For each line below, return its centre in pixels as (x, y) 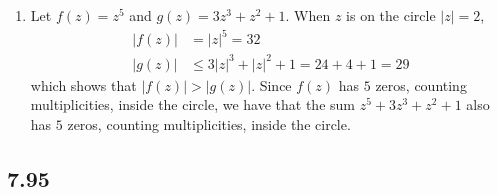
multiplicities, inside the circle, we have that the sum (192, 104)
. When (308, 15)
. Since (271, 84)
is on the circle (391, 15)
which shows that (83, 84)
